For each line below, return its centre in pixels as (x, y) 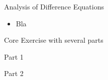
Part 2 (14, 73)
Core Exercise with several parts (54, 40)
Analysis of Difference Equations (54, 6)
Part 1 (14, 56)
